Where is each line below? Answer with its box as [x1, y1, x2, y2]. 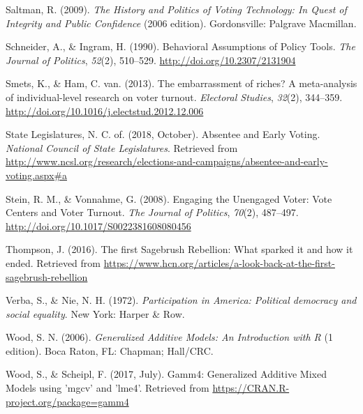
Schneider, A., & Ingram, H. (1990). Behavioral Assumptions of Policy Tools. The [6, 39, 355, 54]
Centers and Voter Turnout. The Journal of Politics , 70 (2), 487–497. [6, 205, 299, 220]
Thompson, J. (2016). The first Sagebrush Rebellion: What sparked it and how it [6, 242, 353, 256]
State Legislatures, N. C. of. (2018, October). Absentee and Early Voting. [6, 127, 320, 141]
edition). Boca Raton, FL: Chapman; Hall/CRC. [6, 343, 214, 358]
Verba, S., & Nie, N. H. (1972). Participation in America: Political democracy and [6, 293, 357, 307]
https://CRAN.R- [212, 381, 290, 395]
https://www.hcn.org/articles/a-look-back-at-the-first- [103, 255, 335, 270]
